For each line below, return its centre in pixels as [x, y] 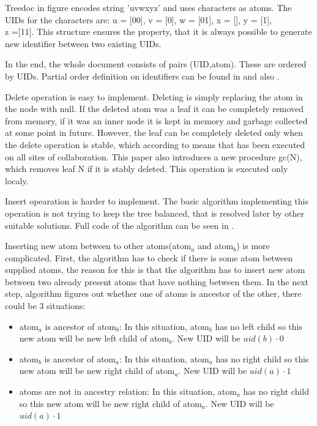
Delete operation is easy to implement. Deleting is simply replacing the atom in [154, 96]
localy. [17, 180]
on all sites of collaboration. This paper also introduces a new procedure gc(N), [154, 156]
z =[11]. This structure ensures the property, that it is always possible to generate [158, 32]
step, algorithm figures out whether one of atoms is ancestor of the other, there [153, 293]
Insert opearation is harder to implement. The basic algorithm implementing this [157, 201]
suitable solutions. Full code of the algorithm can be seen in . [120, 225]
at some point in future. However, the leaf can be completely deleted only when [154, 133]
